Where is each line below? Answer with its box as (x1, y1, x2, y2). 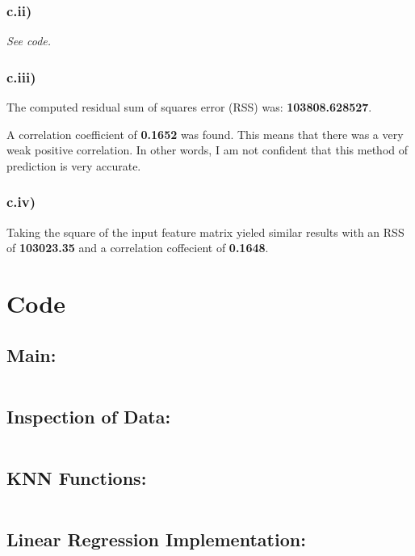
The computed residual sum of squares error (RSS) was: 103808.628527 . (6, 99, 372, 116)
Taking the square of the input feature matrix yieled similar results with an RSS (6, 223, 405, 240)
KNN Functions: (6, 465, 147, 490)
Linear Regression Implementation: (6, 527, 306, 552)
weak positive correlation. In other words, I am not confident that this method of (6, 141, 408, 158)
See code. (6, 32, 52, 49)
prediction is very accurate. (6, 157, 141, 174)
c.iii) (6, 66, 36, 86)
